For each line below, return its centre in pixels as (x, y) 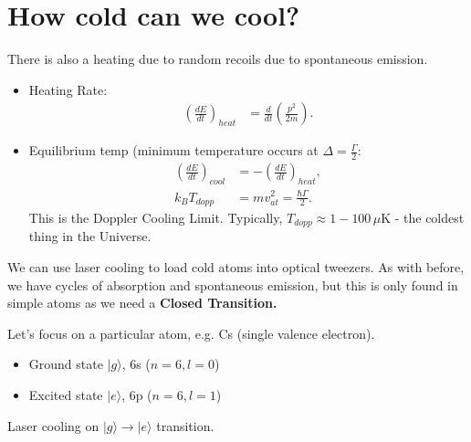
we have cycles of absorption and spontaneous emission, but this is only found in (233, 284)
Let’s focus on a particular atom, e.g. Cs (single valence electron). (191, 333)
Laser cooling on (53, 425)
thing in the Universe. (90, 236)
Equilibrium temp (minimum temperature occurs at (173, 150)
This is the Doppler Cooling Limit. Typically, (156, 217)
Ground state (66, 364)
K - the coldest (423, 217)
